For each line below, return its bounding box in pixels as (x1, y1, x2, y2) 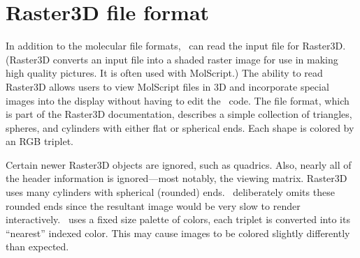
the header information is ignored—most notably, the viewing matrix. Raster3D (6, 171, 347, 185)
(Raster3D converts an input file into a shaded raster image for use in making (6, 52, 338, 66)
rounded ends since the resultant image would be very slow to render (6, 198, 301, 213)
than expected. (6, 239, 69, 254)
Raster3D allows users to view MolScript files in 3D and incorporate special (6, 79, 329, 93)
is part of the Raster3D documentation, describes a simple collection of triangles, (6, 107, 352, 121)
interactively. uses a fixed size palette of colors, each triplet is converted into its (6, 212, 350, 227)
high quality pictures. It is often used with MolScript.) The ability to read (6, 66, 323, 80)
